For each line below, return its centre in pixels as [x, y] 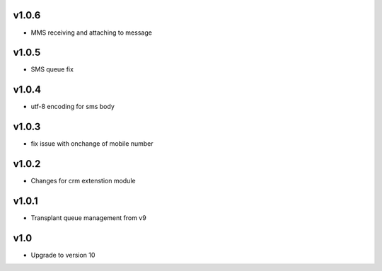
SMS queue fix [52, 69]
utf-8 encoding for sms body [73, 107]
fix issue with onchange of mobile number [92, 144]
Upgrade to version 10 [63, 255]
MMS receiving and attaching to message [91, 33]
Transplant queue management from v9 [88, 218]
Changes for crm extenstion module [83, 181]
